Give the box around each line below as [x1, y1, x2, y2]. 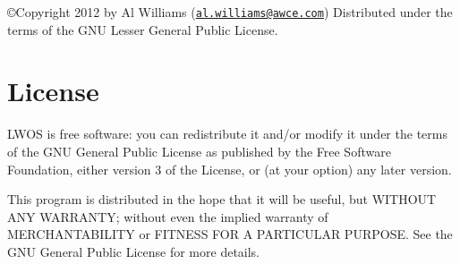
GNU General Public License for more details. [7, 242, 260, 260]
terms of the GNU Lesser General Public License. [7, 20, 278, 38]
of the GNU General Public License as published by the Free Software [7, 141, 391, 160]
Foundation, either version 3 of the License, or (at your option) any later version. [7, 159, 452, 178]
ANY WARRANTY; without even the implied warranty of [7, 207, 328, 226]
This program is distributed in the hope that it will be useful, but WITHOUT [7, 190, 437, 209]
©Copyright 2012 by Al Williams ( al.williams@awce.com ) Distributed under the [7, 3, 453, 21]
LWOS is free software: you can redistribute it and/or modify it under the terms [7, 124, 447, 143]
